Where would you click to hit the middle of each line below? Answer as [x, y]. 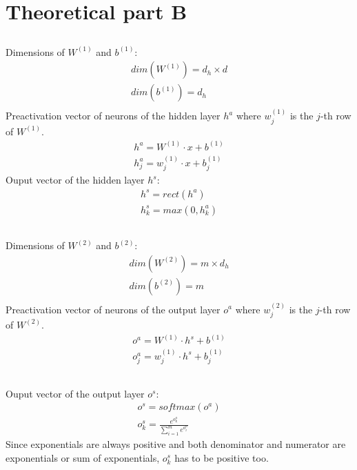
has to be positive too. [222, 458]
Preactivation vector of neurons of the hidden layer [113, 116]
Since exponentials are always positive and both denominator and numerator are [176, 444]
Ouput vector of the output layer [75, 393]
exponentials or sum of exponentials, [83, 458]
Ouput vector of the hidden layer [75, 180]
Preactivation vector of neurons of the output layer [113, 309]
